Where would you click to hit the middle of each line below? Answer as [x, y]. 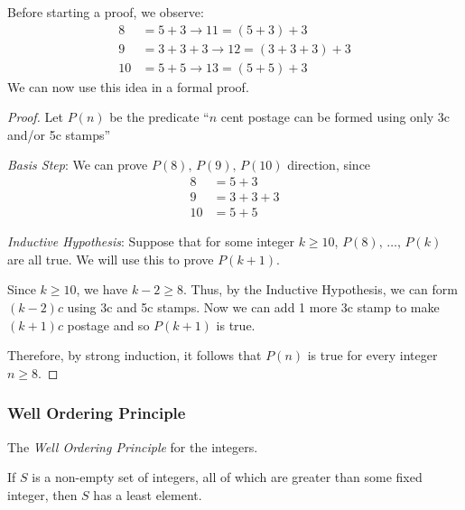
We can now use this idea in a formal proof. [128, 86]
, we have [102, 289]
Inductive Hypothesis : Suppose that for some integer [151, 241]
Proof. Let [35, 117]
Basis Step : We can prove [78, 165]
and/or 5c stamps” [59, 134]
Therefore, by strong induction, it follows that [135, 355]
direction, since [329, 165]
